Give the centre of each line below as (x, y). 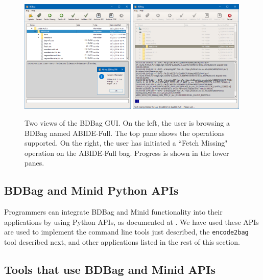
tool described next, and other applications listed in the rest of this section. (122, 242)
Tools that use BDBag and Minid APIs (110, 270)
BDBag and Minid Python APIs (91, 190)
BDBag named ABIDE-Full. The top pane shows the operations (125, 133)
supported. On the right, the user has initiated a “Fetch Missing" (126, 143)
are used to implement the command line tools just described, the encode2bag (126, 232)
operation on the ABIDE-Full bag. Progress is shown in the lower (127, 153)
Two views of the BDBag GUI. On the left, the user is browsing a (127, 123)
